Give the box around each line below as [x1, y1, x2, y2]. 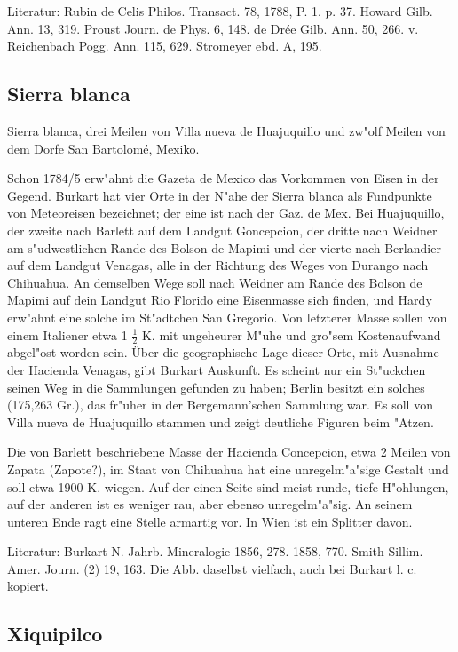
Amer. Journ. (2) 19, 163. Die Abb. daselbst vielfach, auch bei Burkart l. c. [7, 559, 417, 577]
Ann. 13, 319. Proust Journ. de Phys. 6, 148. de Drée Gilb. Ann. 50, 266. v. [7, 19, 419, 37]
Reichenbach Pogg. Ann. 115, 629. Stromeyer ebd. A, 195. [7, 36, 322, 55]
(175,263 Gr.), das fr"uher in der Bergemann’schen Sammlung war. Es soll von [7, 395, 433, 414]
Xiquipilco [7, 620, 103, 648]
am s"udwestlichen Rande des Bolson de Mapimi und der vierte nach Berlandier [7, 238, 441, 257]
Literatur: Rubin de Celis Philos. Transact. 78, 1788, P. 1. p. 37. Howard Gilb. [7, 2, 433, 20]
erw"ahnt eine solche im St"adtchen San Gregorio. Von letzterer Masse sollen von [7, 307, 447, 326]
